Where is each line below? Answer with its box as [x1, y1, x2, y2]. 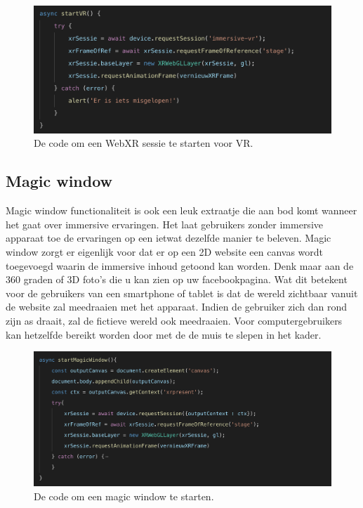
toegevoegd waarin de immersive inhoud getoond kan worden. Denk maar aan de [6, 258, 354, 273]
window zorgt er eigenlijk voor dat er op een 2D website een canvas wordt [6, 244, 323, 259]
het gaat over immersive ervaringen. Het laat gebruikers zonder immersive [6, 216, 323, 231]
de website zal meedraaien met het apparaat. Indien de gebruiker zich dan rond [6, 299, 347, 314]
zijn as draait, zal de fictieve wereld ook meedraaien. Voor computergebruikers [6, 313, 343, 327]
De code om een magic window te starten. [34, 488, 214, 503]
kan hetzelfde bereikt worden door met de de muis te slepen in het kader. [6, 327, 322, 341]
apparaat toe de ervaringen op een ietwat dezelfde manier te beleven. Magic [6, 230, 331, 245]
